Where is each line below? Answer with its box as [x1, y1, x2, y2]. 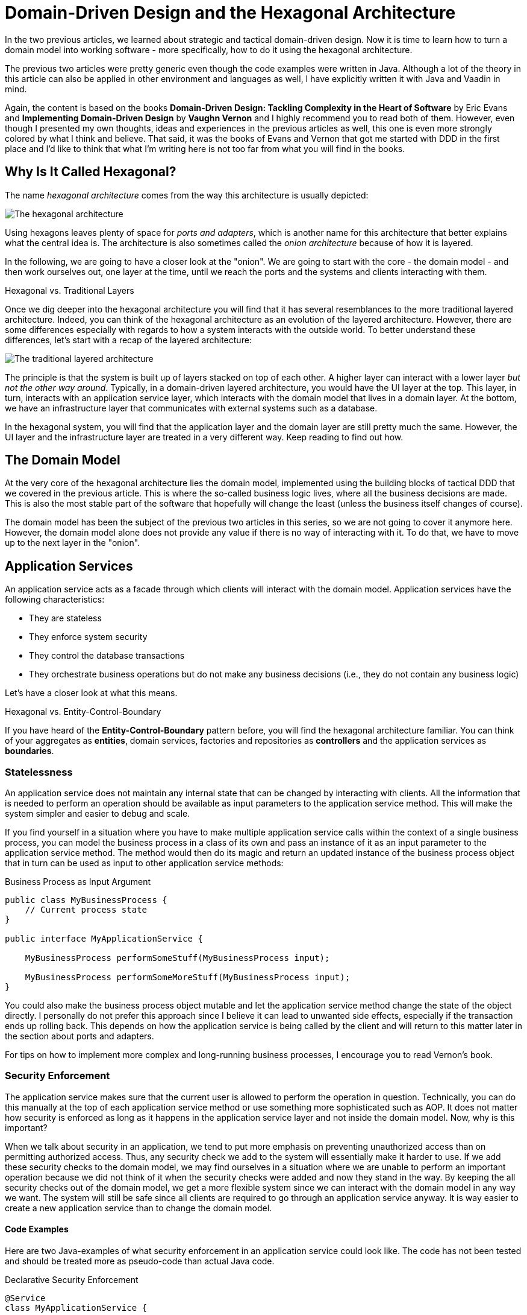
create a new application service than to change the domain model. [5, 1202, 272, 1213]
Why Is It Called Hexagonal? [5, 164, 176, 180]
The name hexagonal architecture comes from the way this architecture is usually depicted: [5, 189, 369, 200]
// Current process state [25, 905, 148, 915]
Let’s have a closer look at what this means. [5, 688, 178, 699]
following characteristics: [5, 594, 105, 605]
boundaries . [5, 746, 54, 756]
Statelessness [5, 765, 73, 778]
